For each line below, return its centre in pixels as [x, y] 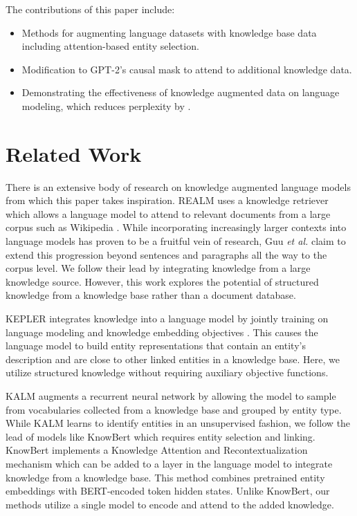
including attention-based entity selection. [110, 46]
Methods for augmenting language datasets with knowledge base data [169, 32]
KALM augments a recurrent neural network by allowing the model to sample [171, 396]
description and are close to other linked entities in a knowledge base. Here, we [173, 359]
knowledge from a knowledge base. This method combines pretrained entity [165, 477]
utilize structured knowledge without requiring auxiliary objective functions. [167, 372]
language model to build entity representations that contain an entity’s [156, 345]
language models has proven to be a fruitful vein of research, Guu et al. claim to [176, 241]
